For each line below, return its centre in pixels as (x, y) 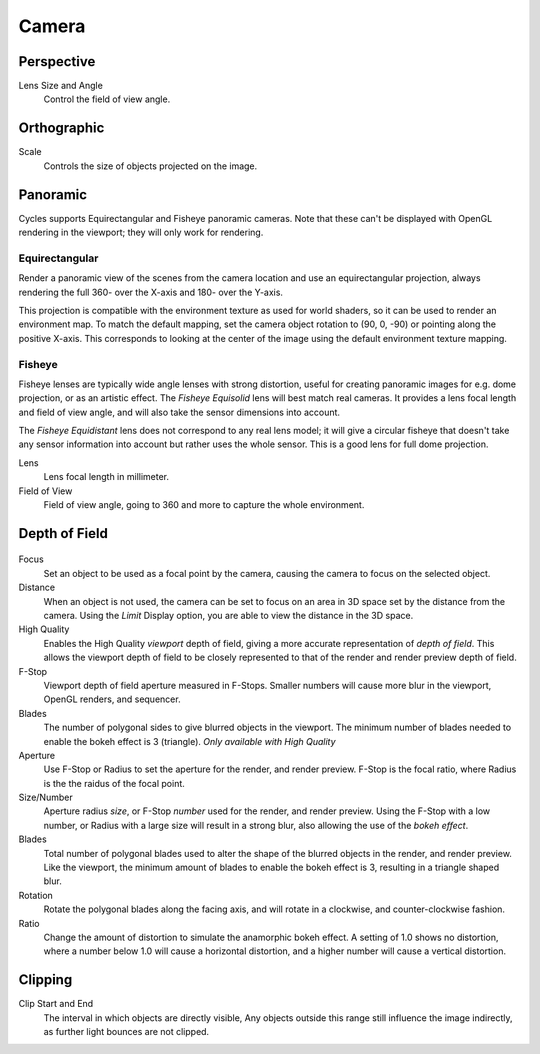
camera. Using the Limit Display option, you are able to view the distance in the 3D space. (228, 615)
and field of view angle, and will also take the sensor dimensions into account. (179, 412)
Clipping (45, 980)
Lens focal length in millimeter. (106, 477)
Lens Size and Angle (61, 86)
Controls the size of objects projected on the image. (150, 166)
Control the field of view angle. (107, 99)
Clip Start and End (56, 1004)
